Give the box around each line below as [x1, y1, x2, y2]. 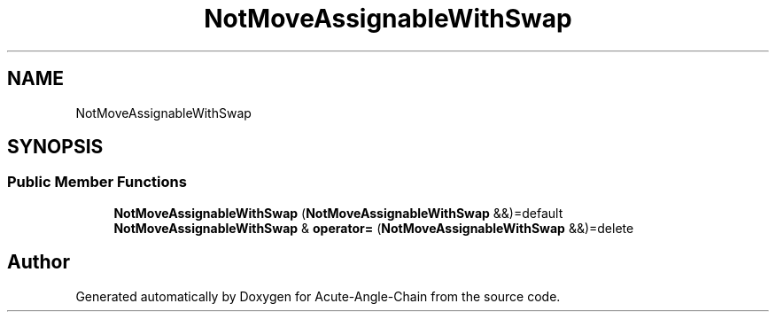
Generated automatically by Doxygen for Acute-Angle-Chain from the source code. [75, 288, 561, 304]
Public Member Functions [7, 173, 187, 191]
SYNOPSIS [7, 136, 104, 159]
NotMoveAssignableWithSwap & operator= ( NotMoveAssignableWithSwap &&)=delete [113, 220, 634, 236]
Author [7, 251, 70, 274]
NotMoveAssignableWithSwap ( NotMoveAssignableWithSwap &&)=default [113, 205, 563, 221]
